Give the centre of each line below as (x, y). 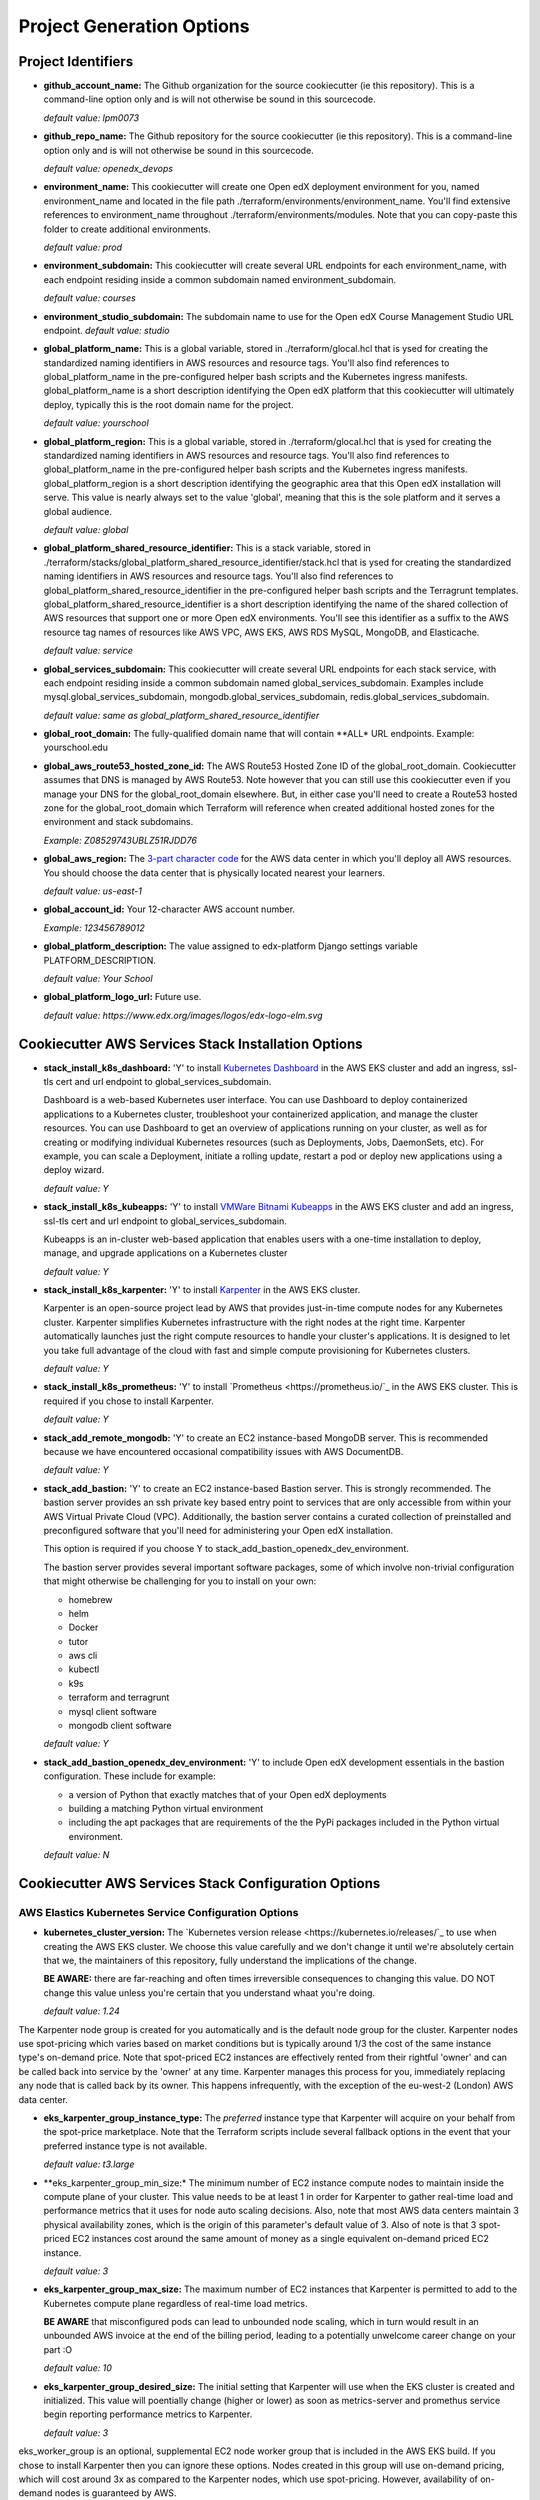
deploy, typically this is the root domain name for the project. (168, 404)
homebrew (91, 1599)
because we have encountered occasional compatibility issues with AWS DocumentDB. (223, 1451)
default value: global (86, 529)
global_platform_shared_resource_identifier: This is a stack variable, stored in (207, 548)
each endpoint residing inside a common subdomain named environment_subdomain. (220, 279)
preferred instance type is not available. (125, 2146)
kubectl (84, 1669)
